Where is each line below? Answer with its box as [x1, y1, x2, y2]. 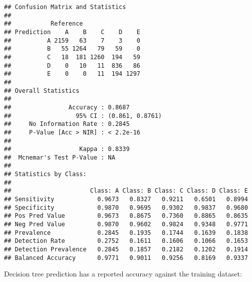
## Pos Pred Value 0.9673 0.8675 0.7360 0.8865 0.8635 [4, 212, 248, 220]
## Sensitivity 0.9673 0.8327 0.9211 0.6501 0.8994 [4, 196, 248, 203]
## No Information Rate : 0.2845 [4, 120, 130, 128]
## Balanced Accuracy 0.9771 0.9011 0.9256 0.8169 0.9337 [4, 254, 248, 261]
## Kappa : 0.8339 [4, 146, 130, 153]
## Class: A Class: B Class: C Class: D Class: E [4, 187, 248, 195]
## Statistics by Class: [4, 171, 87, 178]
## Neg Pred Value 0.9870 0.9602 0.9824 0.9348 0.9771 [4, 221, 248, 228]
